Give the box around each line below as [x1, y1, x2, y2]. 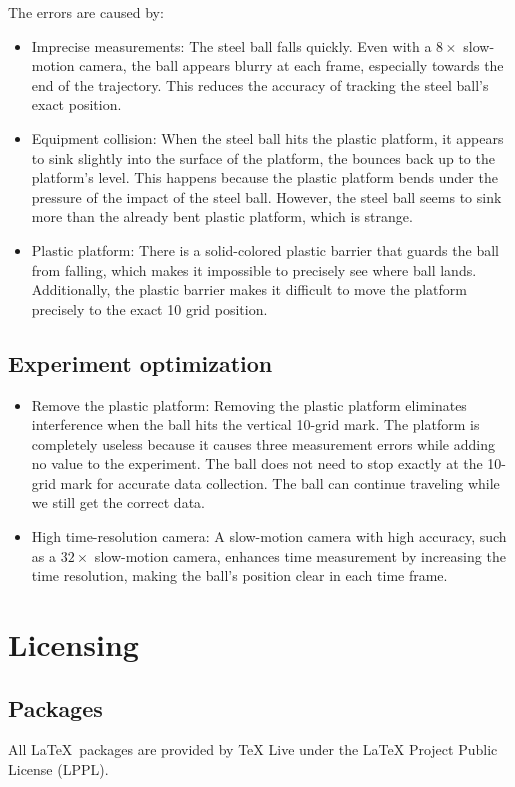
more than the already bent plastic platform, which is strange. [31, 206, 413, 227]
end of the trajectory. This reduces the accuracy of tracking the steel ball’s [31, 74, 489, 95]
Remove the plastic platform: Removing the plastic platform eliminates [31, 394, 467, 415]
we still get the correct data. [31, 492, 205, 513]
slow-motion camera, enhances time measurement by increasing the [94, 545, 506, 566]
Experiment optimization [8, 347, 273, 378]
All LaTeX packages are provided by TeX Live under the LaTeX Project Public [8, 739, 498, 760]
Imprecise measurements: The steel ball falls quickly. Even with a [31, 35, 432, 56]
